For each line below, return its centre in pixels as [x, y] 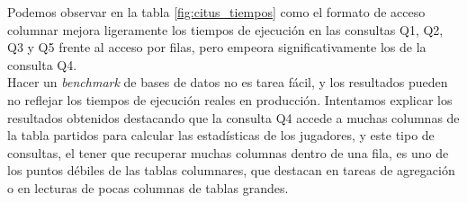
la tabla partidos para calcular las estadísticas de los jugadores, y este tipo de [221, 135]
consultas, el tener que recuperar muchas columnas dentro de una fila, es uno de [228, 152]
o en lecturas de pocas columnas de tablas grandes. [148, 187]
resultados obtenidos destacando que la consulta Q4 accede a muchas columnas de [233, 117]
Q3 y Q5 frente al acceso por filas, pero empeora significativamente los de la [217, 47]
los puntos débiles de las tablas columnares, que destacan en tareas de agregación [231, 170]
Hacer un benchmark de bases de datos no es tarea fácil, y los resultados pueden [228, 82]
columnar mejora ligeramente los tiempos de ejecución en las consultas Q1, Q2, [225, 29]
